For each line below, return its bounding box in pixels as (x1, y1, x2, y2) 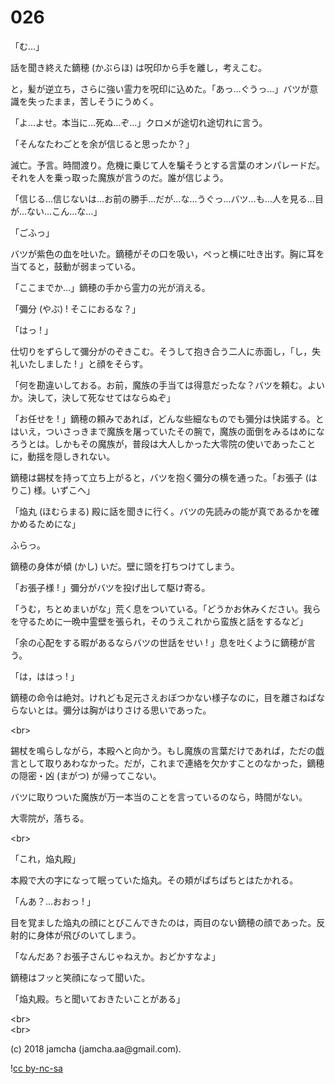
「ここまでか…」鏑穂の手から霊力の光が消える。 (10, 281, 211, 293)
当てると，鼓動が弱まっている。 (10, 260, 142, 272)
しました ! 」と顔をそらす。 (36, 357, 149, 370)
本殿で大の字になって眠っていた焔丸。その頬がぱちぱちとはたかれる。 (10, 874, 299, 886)
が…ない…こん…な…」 (10, 205, 103, 217)
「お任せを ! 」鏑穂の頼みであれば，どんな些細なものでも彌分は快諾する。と (10, 412, 325, 425)
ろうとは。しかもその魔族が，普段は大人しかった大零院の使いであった (10, 437, 299, 450)
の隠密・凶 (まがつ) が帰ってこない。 (10, 769, 162, 781)
